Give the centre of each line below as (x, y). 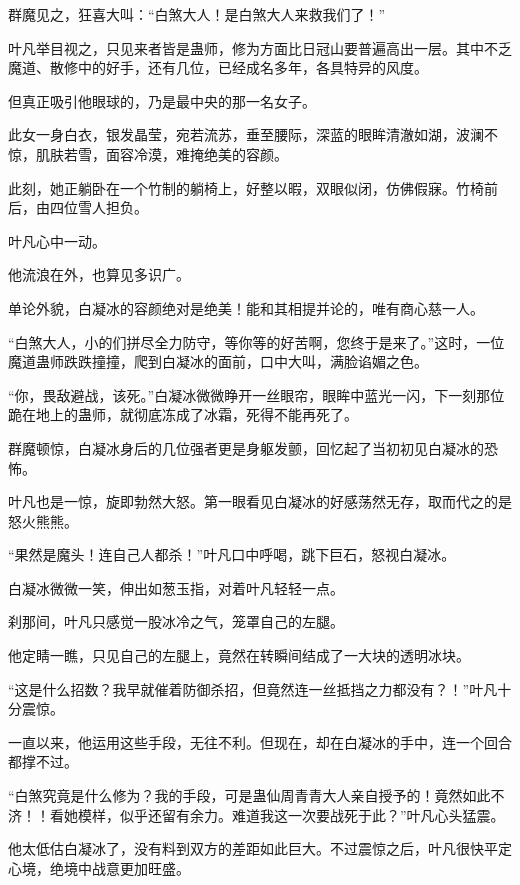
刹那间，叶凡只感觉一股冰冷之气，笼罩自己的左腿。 (176, 621)
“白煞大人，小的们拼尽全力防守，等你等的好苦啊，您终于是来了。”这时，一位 (256, 341)
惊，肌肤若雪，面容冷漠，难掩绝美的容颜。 (148, 153)
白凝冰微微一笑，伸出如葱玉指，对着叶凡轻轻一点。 (176, 587)
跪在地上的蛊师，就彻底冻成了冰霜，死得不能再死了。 (183, 414)
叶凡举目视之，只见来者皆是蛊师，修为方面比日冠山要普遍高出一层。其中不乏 (260, 47)
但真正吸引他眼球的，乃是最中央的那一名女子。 (162, 100)
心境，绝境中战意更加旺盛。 (99, 867)
